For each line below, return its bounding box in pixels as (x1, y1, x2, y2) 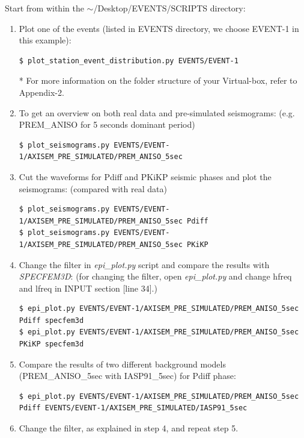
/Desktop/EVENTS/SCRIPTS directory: (93, 2, 246, 14)
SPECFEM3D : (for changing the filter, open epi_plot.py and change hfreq (19, 270, 292, 283)
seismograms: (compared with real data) (19, 182, 167, 195)
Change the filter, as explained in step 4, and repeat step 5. (19, 422, 239, 434)
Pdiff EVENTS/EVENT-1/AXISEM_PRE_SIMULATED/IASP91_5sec (19, 404, 248, 413)
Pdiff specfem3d (19, 316, 84, 325)
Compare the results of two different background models (19, 357, 226, 370)
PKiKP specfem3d (19, 340, 84, 349)
